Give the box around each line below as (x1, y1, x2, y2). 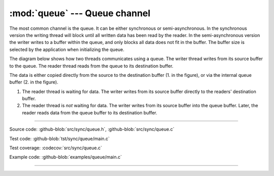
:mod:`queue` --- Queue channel (9, 8, 151, 19)
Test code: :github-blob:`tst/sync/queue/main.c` (9, 136, 110, 142)
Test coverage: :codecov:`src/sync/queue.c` (9, 145, 102, 151)
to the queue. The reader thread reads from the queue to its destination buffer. (9, 63, 174, 69)
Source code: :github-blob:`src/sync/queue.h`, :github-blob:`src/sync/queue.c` (9, 126, 175, 133)
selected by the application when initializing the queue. (9, 46, 124, 53)
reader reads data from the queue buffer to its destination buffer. (22, 109, 157, 116)
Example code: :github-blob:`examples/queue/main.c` (9, 154, 122, 160)
